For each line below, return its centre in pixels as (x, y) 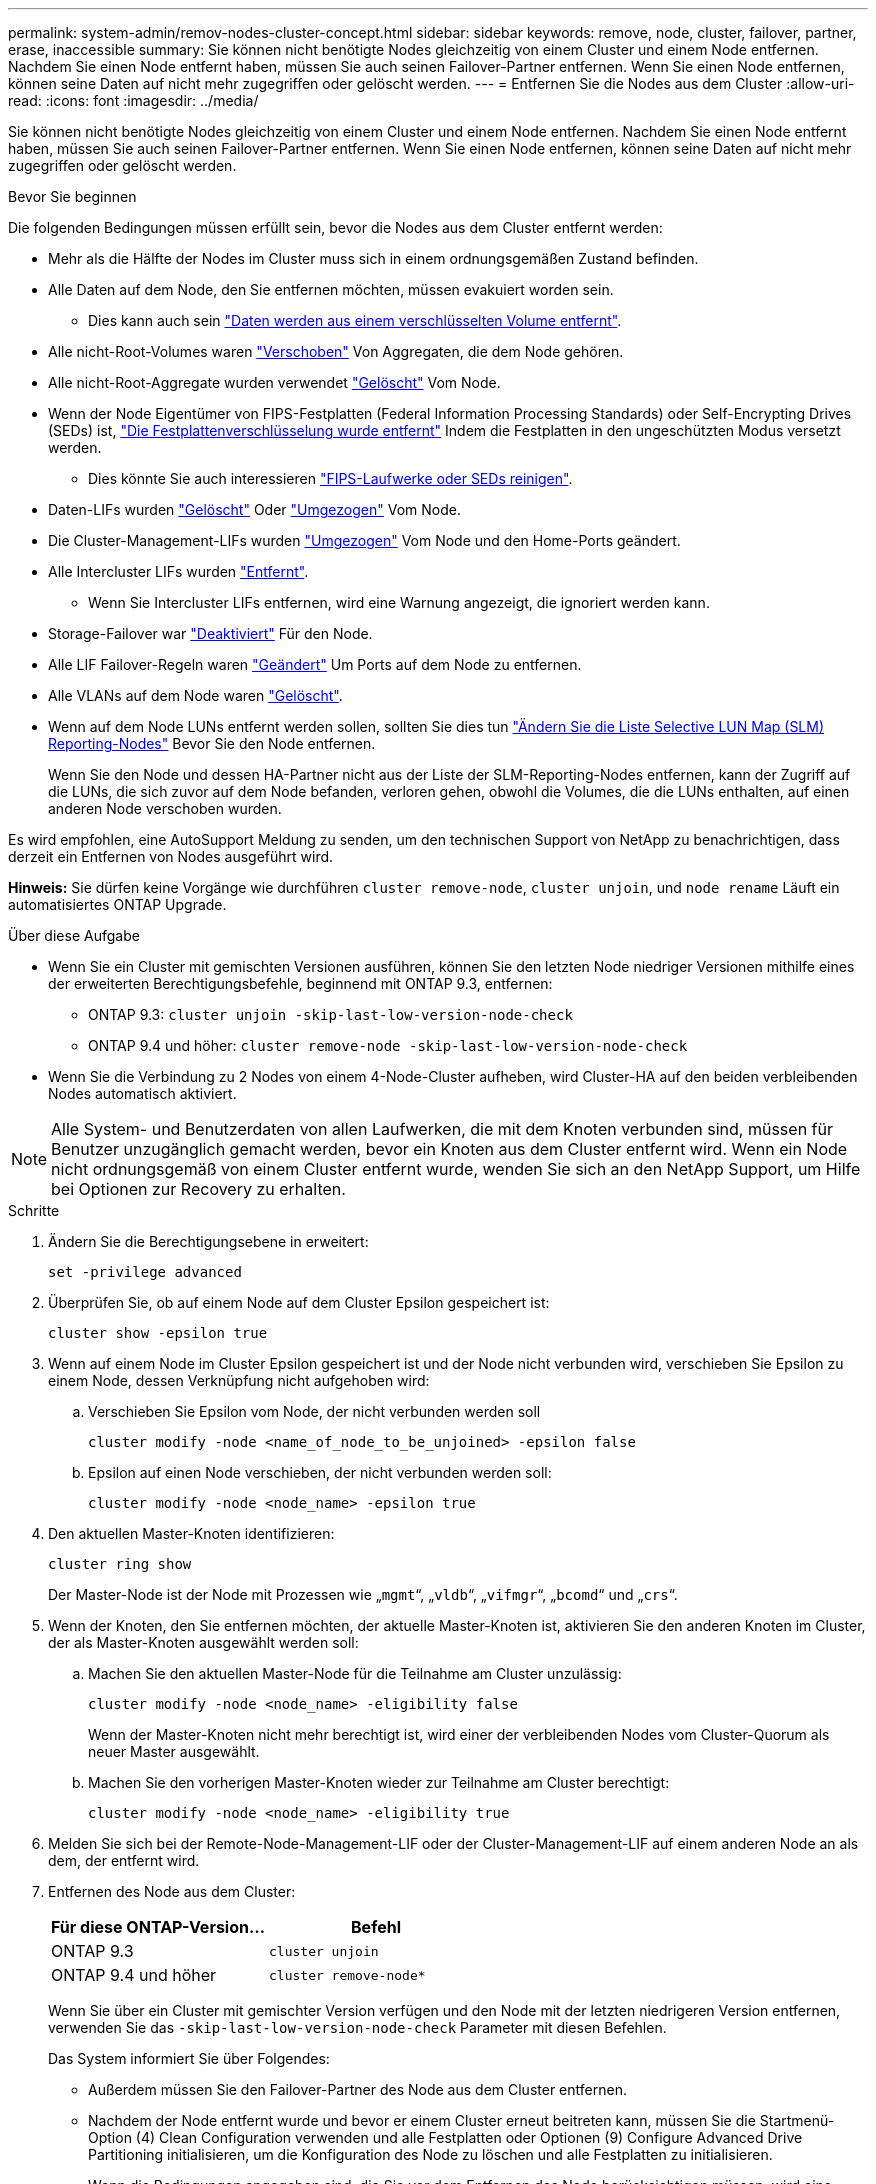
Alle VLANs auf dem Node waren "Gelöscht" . (195, 695)
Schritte (34, 1210)
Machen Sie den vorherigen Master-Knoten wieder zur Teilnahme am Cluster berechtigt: (379, 1782)
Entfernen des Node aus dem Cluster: (172, 1891)
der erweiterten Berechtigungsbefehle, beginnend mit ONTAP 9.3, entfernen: (300, 983)
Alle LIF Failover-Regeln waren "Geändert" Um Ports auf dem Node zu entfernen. (315, 664)
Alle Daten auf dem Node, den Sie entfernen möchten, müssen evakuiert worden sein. (331, 289)
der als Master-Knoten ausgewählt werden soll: (203, 1642)
